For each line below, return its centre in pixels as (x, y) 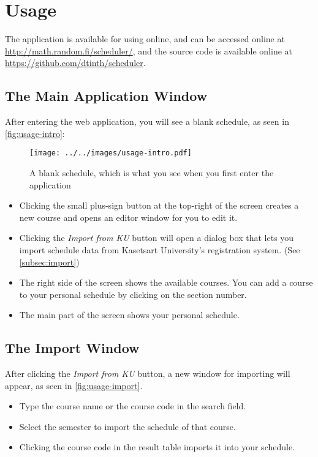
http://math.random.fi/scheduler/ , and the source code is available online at (149, 50)
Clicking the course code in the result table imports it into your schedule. (157, 447)
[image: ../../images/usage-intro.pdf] (111, 153)
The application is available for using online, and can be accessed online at (145, 39)
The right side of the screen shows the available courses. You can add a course (166, 282)
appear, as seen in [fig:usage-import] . (74, 385)
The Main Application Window (106, 96)
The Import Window (72, 348)
